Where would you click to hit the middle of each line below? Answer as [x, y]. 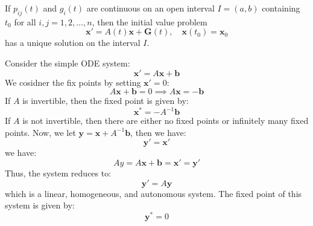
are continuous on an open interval [150, 8]
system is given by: [40, 205]
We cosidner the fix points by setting [73, 82]
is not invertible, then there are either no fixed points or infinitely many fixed [166, 121]
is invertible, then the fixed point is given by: [106, 101]
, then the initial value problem [150, 21]
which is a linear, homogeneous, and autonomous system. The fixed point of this [153, 193]
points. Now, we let [40, 132]
